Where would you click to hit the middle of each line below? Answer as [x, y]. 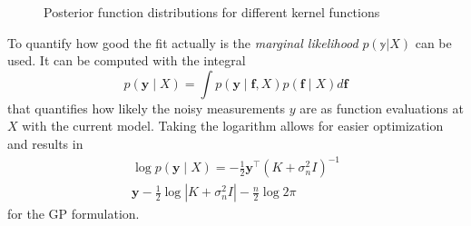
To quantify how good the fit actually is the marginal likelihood [183, 42]
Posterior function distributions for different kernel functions [212, 12]
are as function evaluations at [382, 108]
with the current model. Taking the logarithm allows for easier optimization [233, 126]
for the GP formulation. [74, 214]
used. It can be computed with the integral [127, 60]
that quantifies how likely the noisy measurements [146, 108]
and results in [45, 143]
